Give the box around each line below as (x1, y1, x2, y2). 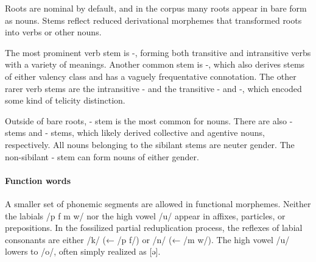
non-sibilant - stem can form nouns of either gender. (5, 150, 199, 163)
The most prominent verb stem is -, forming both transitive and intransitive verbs (5, 46, 311, 58)
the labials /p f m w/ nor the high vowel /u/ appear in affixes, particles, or (5, 209, 286, 222)
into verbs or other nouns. (5, 26, 102, 38)
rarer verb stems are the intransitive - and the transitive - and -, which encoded (5, 82, 302, 94)
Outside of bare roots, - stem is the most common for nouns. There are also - (5, 114, 293, 127)
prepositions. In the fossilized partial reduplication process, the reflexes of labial (5, 221, 303, 234)
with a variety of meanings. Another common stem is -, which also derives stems (5, 58, 305, 71)
